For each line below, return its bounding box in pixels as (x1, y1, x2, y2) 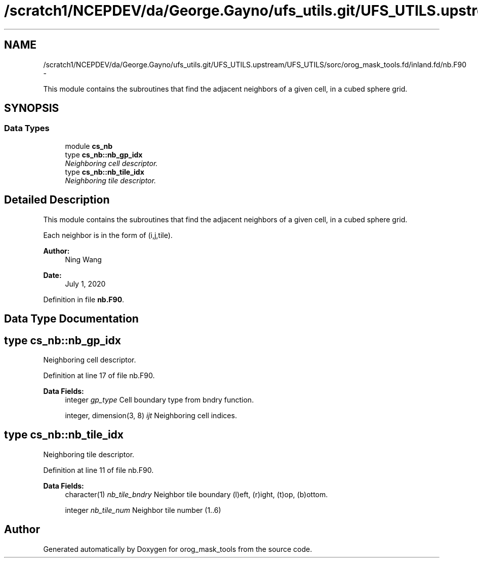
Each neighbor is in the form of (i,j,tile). (43, 230, 173, 239)
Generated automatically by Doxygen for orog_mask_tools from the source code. (43, 544, 312, 553)
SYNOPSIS (4, 102, 59, 115)
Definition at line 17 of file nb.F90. (43, 371, 155, 380)
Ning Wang (65, 255, 102, 264)
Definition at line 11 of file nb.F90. (43, 465, 154, 474)
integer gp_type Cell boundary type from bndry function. (65, 395, 254, 404)
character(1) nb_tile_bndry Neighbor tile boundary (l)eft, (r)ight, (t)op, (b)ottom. (65, 490, 328, 499)
